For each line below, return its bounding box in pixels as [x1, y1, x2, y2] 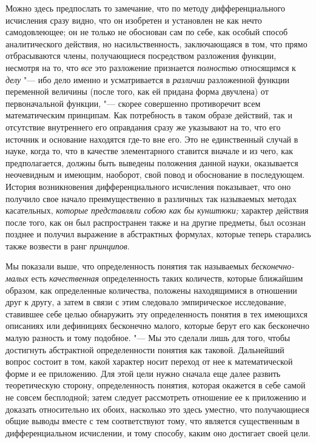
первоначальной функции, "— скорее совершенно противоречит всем [5, 96, 261, 109]
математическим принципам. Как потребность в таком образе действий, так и [5, 109, 293, 121]
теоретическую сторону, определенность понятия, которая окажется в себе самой [5, 379, 306, 391]
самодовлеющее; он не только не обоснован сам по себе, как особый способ [5, 25, 288, 38]
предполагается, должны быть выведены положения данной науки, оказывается [5, 156, 298, 169]
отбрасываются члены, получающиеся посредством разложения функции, [5, 49, 277, 62]
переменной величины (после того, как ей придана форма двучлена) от [5, 85, 269, 98]
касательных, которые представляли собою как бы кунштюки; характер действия [5, 204, 309, 217]
